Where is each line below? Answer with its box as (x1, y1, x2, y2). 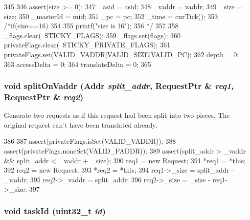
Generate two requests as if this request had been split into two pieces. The (4, 110, 230, 120)
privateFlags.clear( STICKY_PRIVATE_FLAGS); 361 (4, 40, 171, 50)
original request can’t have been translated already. (4, 119, 158, 130)
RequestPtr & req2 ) (4, 91, 84, 103)
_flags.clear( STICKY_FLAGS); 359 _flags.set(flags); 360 (4, 30, 181, 40)
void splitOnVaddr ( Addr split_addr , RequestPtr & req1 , (4, 80, 234, 92)
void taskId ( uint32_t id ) (4, 204, 106, 217)
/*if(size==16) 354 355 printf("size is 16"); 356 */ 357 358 (4, 21, 179, 31)
